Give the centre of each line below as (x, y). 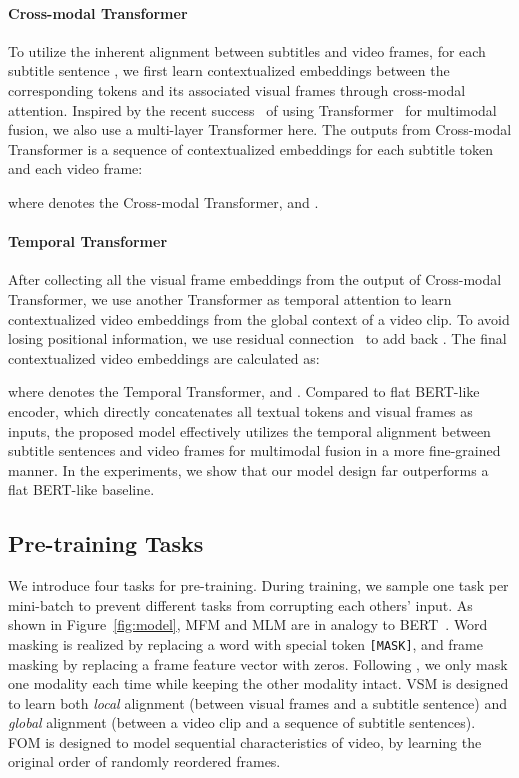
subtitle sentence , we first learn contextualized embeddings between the (229, 70)
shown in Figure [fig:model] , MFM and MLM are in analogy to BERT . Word (248, 624)
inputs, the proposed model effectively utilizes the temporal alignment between (249, 430)
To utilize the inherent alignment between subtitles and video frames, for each (247, 50)
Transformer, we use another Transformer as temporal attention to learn (230, 298)
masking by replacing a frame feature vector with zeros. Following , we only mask (258, 663)
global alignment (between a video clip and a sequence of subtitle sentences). (242, 722)
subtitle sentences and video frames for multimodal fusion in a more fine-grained (254, 450)
